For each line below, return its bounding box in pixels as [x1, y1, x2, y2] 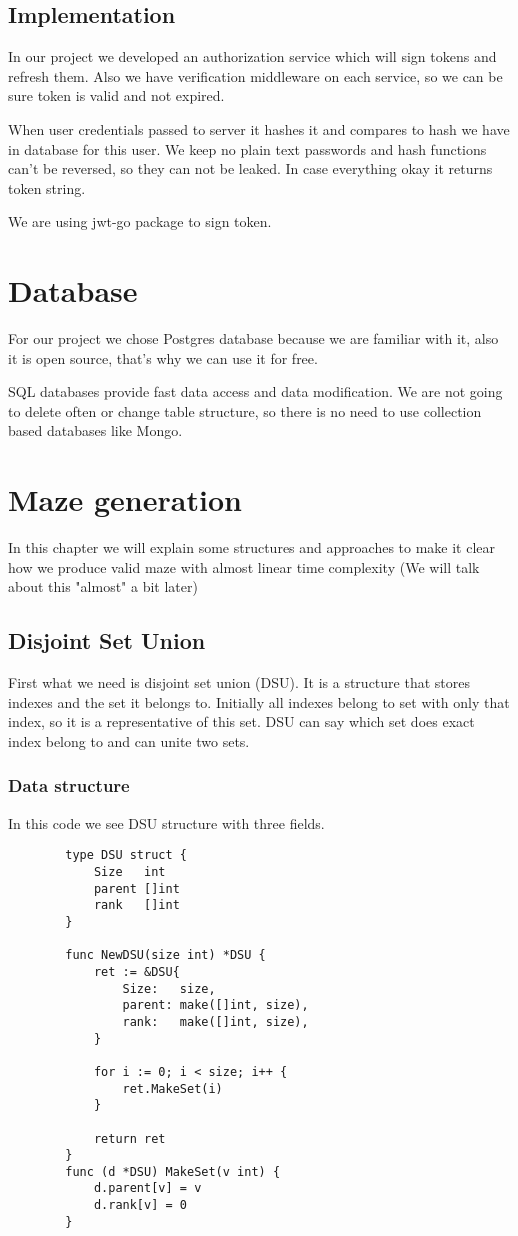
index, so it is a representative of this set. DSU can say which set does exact [8, 711, 475, 732]
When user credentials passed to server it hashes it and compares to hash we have [8, 118, 510, 139]
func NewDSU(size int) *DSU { [65, 948, 266, 963]
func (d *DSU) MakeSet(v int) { [65, 1164, 281, 1179]
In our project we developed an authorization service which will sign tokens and [8, 46, 497, 67]
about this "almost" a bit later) [8, 576, 198, 597]
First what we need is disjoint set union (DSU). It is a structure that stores [8, 672, 470, 693]
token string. [8, 177, 86, 198]
